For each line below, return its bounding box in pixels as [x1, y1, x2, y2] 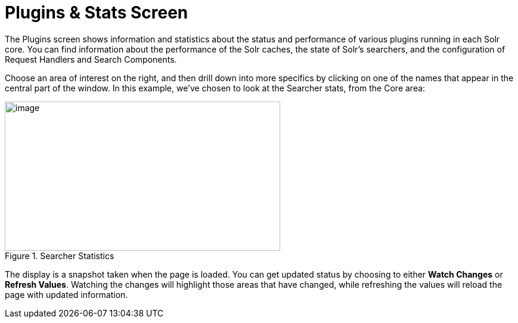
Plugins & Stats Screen [5, 2, 188, 23]
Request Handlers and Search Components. [5, 54, 177, 64]
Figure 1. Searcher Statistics [5, 250, 114, 261]
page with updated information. [5, 289, 128, 300]
